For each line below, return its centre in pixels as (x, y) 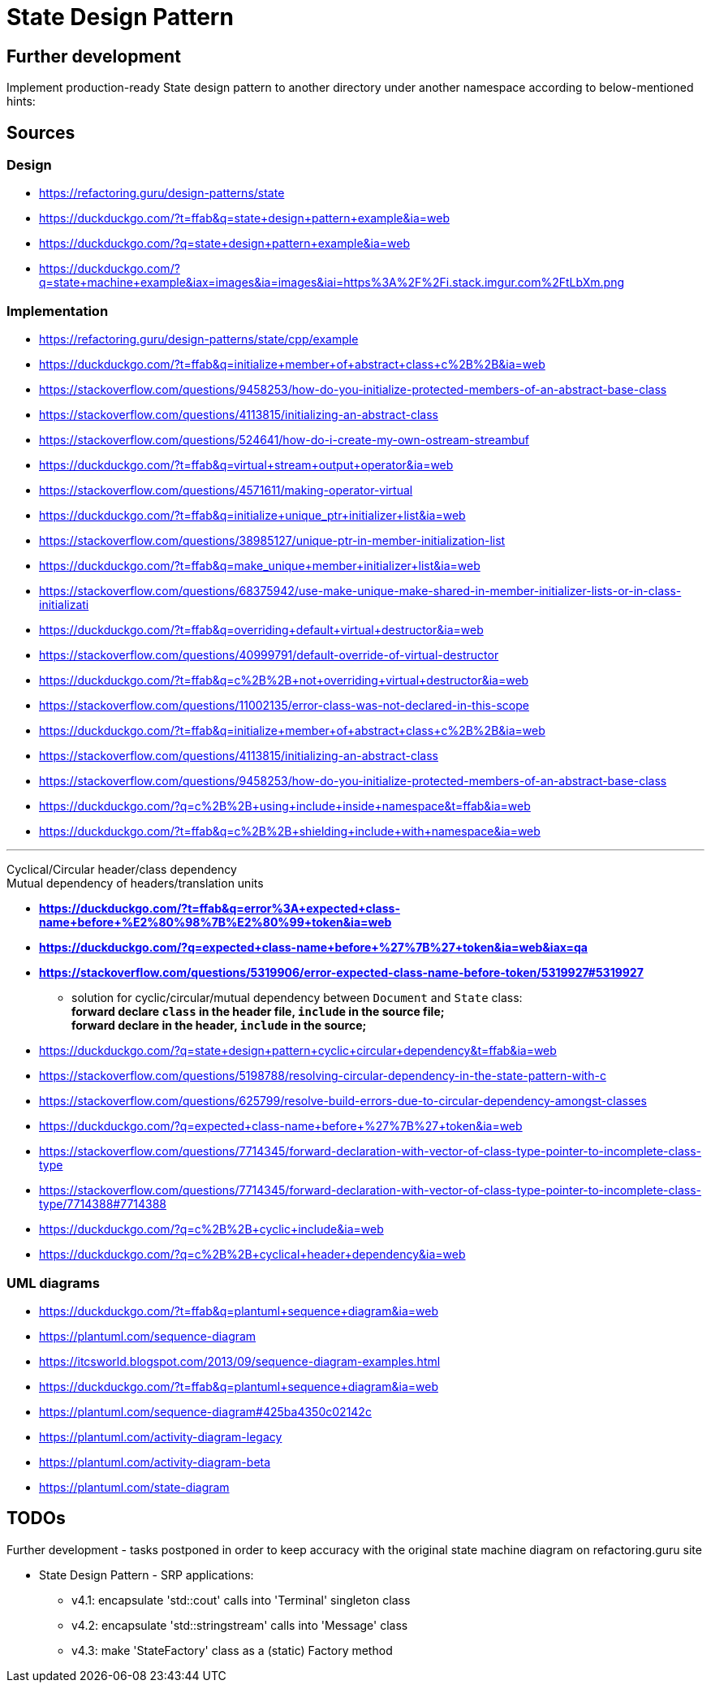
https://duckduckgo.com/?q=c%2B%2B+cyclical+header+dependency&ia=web (252, 1255)
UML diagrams (53, 1283)
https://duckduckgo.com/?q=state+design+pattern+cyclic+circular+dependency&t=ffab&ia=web (298, 1051)
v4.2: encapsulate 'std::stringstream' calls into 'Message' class (240, 1625)
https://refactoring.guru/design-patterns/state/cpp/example (199, 339)
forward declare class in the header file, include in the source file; (258, 1012)
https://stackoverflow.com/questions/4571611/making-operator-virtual (226, 490)
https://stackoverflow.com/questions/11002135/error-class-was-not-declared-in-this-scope (284, 706)
